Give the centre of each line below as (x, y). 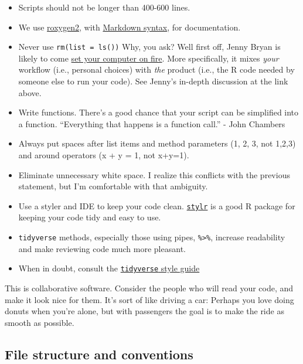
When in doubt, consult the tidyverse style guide (109, 268)
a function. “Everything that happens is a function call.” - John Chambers (152, 123)
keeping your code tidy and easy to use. (90, 217)
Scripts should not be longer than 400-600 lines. (104, 7)
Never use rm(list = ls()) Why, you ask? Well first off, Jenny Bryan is (149, 47)
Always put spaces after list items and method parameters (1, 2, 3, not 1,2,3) (157, 143)
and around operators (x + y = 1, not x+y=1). (104, 155)
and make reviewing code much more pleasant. (102, 248)
